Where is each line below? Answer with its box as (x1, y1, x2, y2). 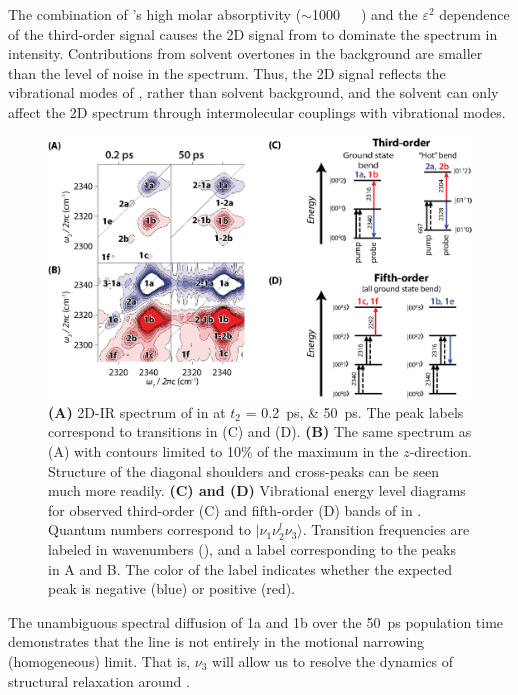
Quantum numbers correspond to (48, 519, 251, 540)
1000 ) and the (311, 4, 418, 24)
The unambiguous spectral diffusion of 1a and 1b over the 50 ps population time (8, 611, 504, 632)
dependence (439, 4, 510, 24)
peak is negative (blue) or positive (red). (48, 578, 296, 599)
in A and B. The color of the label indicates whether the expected (48, 558, 452, 579)
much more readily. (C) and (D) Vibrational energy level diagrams (48, 480, 466, 501)
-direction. (409, 441, 472, 462)
